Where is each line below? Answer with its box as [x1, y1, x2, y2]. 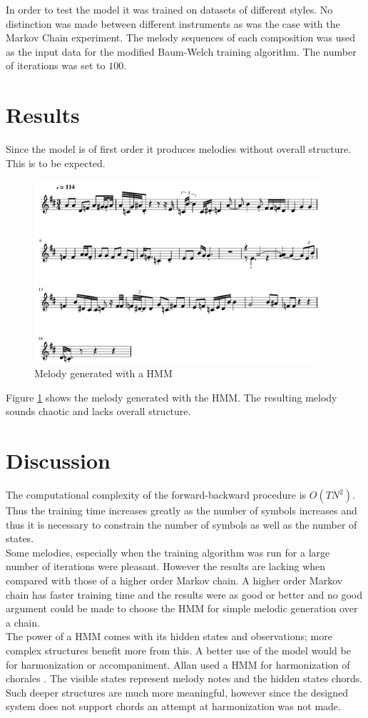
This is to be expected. [6, 155, 106, 170]
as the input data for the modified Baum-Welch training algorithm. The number [6, 44, 357, 59]
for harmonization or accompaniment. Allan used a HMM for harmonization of [6, 657, 350, 672]
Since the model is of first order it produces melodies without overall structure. [6, 141, 352, 156]
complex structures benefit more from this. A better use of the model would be [6, 642, 351, 657]
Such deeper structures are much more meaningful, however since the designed [6, 684, 349, 699]
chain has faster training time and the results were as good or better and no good [6, 587, 362, 602]
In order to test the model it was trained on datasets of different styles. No [6, 2, 333, 16]
